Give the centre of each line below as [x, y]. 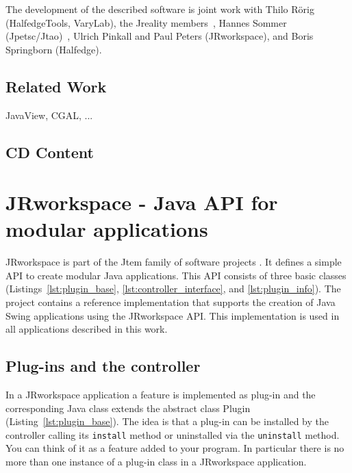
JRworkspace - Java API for [142, 202]
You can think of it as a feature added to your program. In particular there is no [175, 448]
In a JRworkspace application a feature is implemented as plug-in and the [161, 395]
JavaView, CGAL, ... [49, 115]
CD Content [50, 152]
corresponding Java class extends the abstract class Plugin [128, 408]
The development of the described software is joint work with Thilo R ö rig [160, 9]
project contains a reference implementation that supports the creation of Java [171, 302]
